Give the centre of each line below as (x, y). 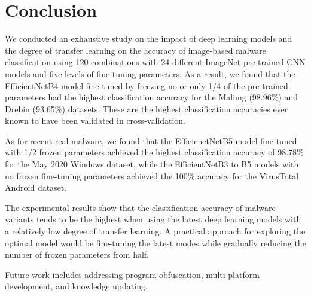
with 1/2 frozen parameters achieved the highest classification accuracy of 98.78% (154, 152)
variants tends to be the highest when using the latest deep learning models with (153, 219)
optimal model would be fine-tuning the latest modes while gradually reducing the (155, 242)
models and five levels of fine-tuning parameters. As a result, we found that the (150, 73)
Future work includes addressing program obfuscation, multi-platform (132, 274)
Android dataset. (36, 187)
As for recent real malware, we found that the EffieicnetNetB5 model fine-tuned (151, 140)
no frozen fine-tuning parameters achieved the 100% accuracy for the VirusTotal (152, 176)
